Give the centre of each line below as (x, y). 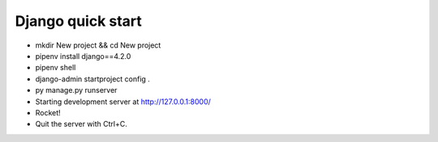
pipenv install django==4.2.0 (83, 56)
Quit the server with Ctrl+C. (81, 124)
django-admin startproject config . (92, 79)
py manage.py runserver (76, 90)
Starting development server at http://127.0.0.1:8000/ (123, 102)
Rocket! (48, 112)
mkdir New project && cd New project (98, 45)
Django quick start (78, 21)
